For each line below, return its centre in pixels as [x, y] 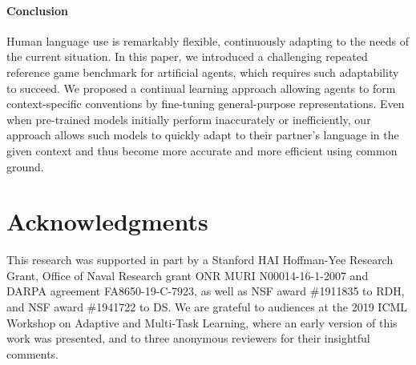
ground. [25, 166]
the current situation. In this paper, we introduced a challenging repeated [187, 56]
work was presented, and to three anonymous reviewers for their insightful [188, 338]
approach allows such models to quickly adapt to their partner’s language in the [203, 135]
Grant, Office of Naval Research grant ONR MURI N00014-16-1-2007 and [188, 275]
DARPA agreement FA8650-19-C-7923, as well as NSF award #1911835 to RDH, [206, 291]
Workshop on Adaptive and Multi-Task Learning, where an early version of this [202, 322]
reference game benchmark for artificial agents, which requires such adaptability [203, 72]
